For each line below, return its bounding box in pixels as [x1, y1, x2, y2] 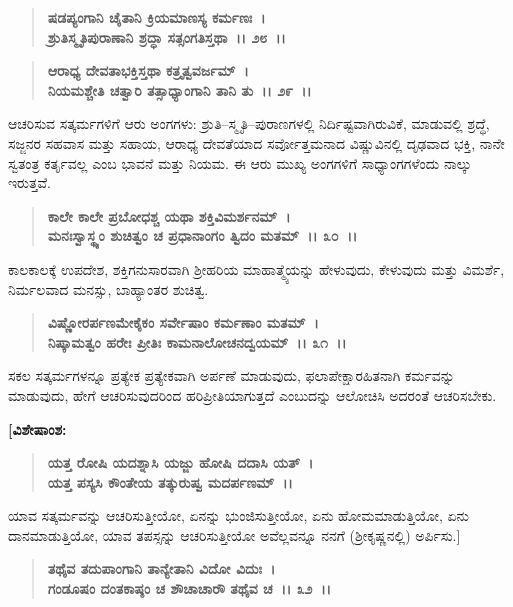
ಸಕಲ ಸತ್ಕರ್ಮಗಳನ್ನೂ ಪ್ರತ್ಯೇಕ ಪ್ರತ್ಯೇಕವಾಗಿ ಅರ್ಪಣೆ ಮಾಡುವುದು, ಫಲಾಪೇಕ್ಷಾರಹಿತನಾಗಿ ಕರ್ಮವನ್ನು [8, 365, 455, 386]
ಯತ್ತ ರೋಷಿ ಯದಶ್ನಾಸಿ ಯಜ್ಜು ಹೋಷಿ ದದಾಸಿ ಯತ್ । [47, 452, 314, 473]
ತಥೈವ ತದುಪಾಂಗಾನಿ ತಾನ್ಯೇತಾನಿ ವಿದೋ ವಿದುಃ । [47, 558, 276, 579]
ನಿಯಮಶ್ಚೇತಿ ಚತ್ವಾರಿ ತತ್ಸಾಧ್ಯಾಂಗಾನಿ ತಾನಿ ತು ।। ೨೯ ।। [47, 79, 312, 100]
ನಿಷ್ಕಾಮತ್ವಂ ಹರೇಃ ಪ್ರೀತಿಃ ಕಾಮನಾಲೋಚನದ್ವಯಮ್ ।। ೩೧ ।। [47, 331, 347, 352]
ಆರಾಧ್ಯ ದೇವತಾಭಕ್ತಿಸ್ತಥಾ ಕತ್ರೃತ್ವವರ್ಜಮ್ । [47, 60, 249, 81]
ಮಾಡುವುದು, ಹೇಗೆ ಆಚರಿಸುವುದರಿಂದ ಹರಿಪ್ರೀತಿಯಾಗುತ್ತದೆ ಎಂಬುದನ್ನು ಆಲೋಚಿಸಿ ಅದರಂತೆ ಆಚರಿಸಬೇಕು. [8, 384, 497, 405]
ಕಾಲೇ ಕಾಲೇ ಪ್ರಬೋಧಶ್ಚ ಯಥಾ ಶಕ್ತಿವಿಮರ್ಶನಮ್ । [47, 205, 291, 226]
